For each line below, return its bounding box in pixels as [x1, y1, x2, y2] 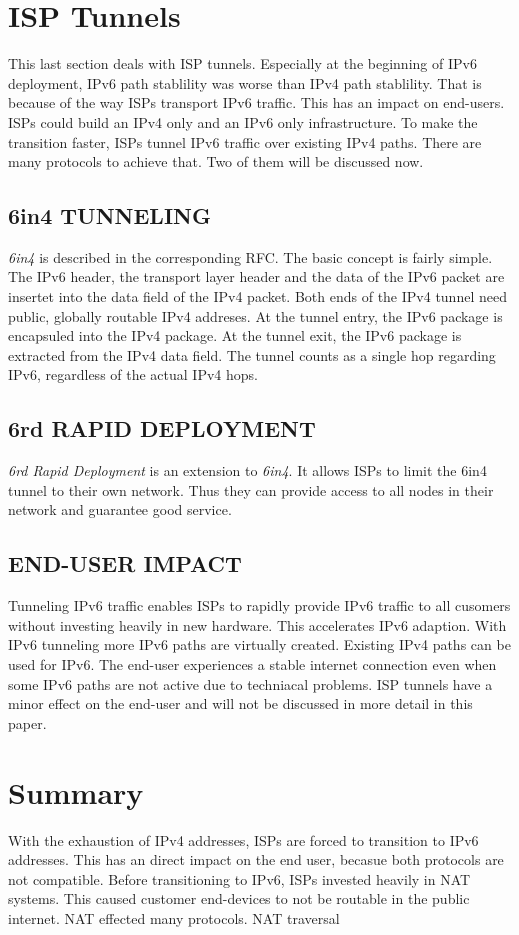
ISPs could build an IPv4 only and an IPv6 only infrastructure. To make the [8, 111, 478, 132]
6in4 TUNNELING [8, 200, 211, 231]
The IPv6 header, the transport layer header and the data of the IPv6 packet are [8, 266, 505, 287]
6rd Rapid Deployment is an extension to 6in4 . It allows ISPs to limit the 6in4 [8, 460, 487, 481]
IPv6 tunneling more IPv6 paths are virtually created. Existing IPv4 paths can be [8, 634, 511, 655]
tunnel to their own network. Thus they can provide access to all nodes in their [8, 479, 494, 500]
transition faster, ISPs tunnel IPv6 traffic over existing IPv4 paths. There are [8, 131, 482, 152]
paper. [8, 712, 47, 733]
